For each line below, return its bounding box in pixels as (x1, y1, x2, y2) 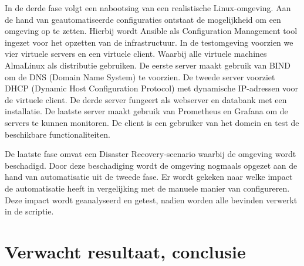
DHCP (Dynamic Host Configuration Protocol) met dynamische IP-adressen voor (5, 82, 298, 94)
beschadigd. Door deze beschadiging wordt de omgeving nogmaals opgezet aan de (5, 159, 298, 171)
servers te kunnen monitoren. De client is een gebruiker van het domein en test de (5, 116, 299, 128)
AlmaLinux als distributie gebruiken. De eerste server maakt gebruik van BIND (5, 59, 291, 71)
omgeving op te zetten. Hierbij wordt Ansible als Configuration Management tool (5, 25, 298, 37)
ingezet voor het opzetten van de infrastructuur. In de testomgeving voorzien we (5, 36, 293, 48)
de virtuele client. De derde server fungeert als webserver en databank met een (5, 93, 287, 105)
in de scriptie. (5, 205, 54, 217)
